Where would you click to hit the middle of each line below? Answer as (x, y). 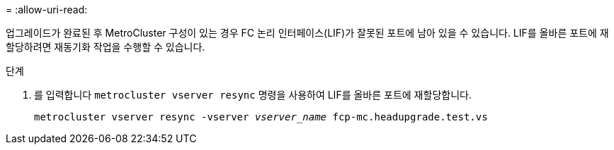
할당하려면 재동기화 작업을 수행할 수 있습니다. (106, 47)
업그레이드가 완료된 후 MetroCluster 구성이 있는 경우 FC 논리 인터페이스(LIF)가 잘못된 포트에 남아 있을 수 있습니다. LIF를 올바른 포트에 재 (307, 33)
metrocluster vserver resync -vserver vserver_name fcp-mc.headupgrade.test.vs (261, 117)
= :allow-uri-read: (47, 10)
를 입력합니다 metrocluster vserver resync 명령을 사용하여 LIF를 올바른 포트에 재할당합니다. (253, 95)
